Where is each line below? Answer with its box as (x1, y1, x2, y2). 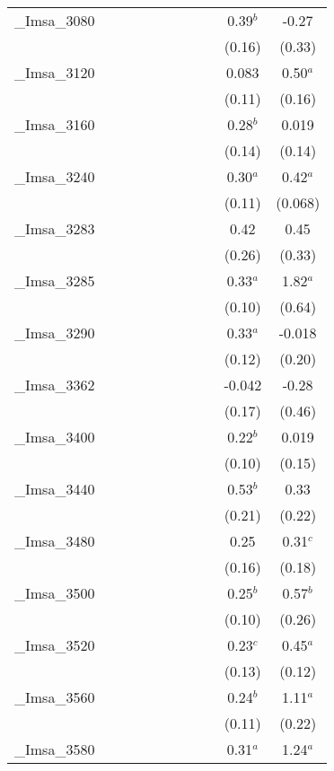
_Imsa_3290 (14, 322, 95, 343)
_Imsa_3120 (14, 62, 95, 83)
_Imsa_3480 (14, 530, 95, 551)
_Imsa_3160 (14, 114, 95, 135)
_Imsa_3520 (14, 635, 95, 655)
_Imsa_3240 (14, 166, 95, 187)
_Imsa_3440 (14, 478, 95, 499)
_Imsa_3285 (14, 270, 95, 291)
